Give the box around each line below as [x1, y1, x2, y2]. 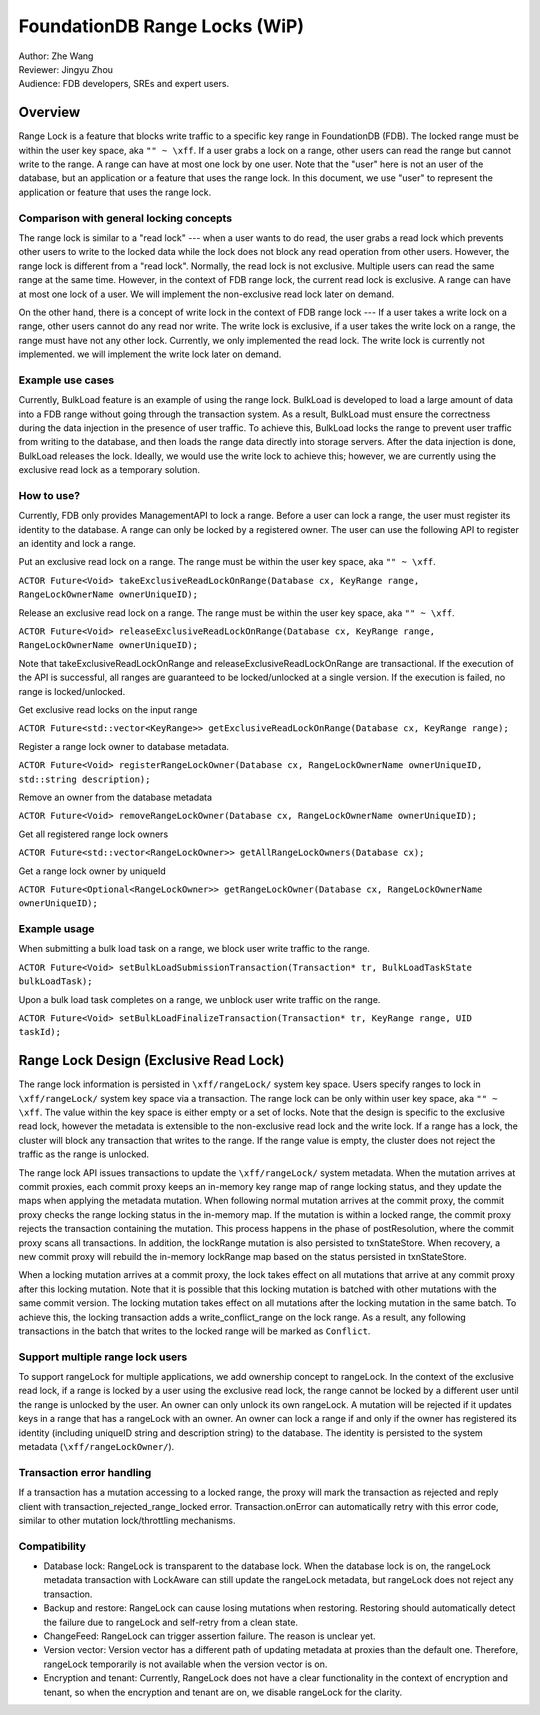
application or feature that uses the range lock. [18, 186, 212, 198]
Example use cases [18, 373, 115, 387]
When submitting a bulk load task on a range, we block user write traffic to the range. [18, 943, 370, 955]
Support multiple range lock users [18, 1350, 188, 1364]
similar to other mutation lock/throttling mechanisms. [18, 1514, 236, 1526]
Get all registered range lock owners [18, 828, 169, 840]
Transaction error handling [18, 1465, 152, 1479]
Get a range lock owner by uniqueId [18, 865, 167, 877]
